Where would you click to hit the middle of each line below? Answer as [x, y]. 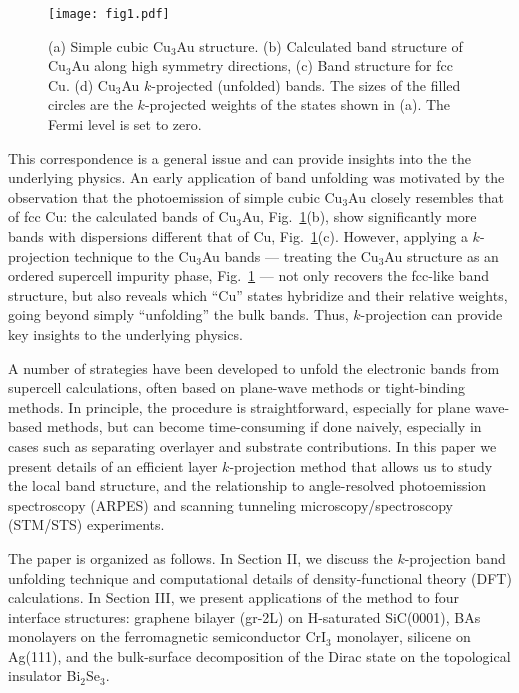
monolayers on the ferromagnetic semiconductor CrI [167, 636]
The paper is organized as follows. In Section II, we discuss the [200, 557]
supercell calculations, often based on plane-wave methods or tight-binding [236, 387]
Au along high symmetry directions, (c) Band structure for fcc [262, 65]
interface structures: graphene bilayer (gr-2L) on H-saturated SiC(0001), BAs [244, 616]
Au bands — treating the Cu [290, 255]
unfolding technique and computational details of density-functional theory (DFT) [260, 577]
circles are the [90, 104]
